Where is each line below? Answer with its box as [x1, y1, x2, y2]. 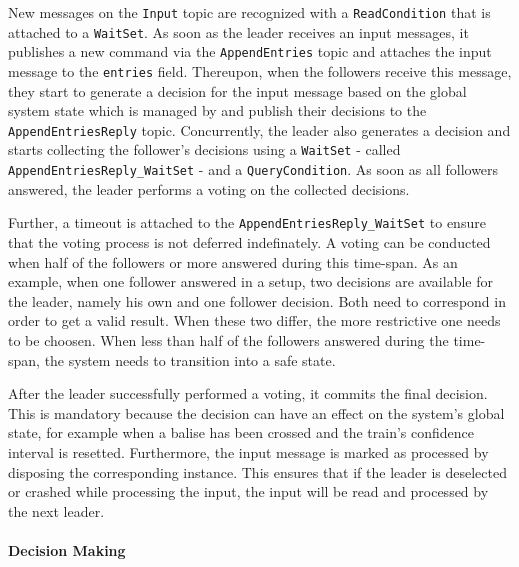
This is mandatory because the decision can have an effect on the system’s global [8, 402, 505, 423]
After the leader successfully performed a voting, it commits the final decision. [8, 383, 488, 404]
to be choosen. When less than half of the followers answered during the [8, 330, 449, 350]
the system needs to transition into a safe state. [44, 349, 336, 370]
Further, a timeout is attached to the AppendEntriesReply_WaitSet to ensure [8, 212, 486, 233]
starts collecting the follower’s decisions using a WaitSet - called [8, 139, 401, 160]
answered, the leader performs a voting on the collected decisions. [8, 178, 410, 199]
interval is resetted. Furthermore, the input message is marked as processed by [8, 441, 489, 462]
